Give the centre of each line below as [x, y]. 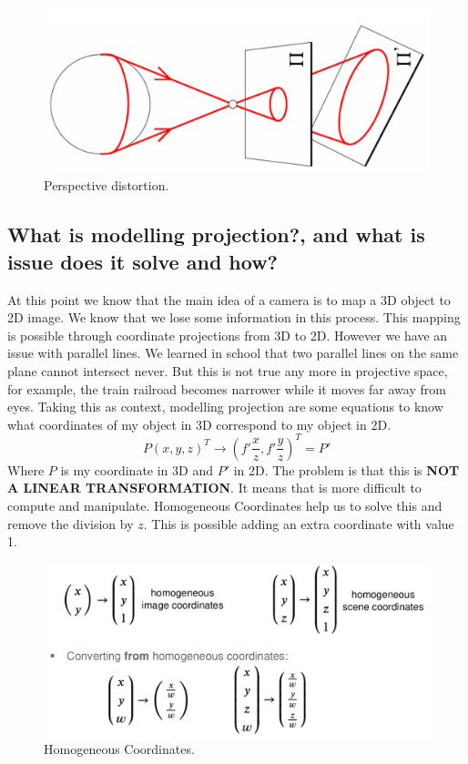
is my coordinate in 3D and [137, 469]
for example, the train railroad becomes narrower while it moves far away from [227, 388]
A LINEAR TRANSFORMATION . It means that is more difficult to [214, 488]
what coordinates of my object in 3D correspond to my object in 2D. [199, 424]
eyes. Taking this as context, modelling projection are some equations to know [225, 407]
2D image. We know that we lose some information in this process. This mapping [234, 317]
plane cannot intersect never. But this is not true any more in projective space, [228, 370]
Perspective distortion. [107, 185]
